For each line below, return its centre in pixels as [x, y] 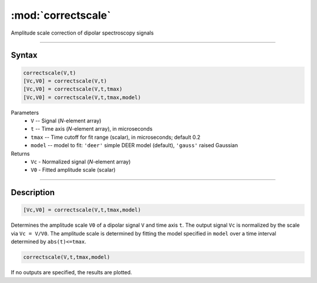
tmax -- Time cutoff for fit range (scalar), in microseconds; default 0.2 [116, 137]
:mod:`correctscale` [61, 15]
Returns [20, 154]
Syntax [24, 55]
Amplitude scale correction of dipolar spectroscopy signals [82, 33]
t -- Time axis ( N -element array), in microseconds [92, 129]
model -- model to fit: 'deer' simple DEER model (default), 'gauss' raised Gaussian [134, 145]
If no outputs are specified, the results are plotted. [71, 272]
